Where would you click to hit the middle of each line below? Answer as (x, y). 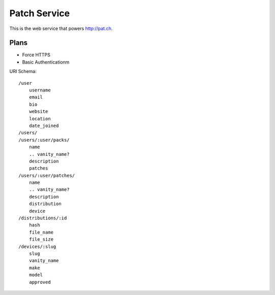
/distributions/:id (43, 218)
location (40, 119)
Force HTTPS (36, 55)
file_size (41, 239)
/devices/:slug (37, 247)
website (38, 111)
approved (40, 282)
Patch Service (39, 13)
